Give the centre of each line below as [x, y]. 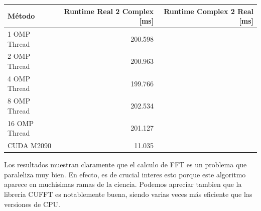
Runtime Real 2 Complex [109, 11]
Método [21, 16]
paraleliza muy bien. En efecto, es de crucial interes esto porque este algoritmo [125, 174]
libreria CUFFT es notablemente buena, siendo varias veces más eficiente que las [128, 194]
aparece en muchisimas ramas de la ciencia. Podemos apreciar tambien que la [123, 184]
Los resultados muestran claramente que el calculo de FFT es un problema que [125, 165]
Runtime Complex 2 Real [209, 11]
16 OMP [21, 123]
